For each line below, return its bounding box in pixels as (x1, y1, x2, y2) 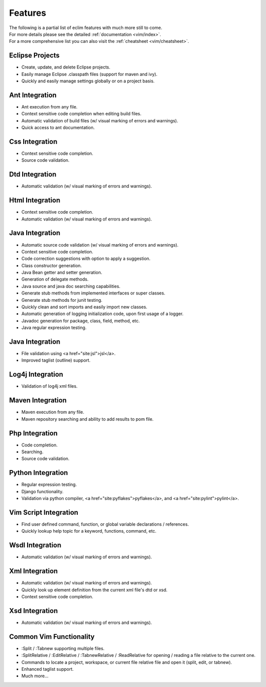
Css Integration (9, 137, 58, 145)
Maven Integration (9, 396, 67, 404)
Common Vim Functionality (9, 632, 95, 641)
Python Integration (9, 469, 68, 477)
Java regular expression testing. (21, 325, 87, 330)
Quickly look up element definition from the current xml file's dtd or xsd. (21, 587, 167, 593)
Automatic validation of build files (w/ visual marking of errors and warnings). (21, 117, 178, 123)
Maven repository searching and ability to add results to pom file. (21, 416, 154, 422)
